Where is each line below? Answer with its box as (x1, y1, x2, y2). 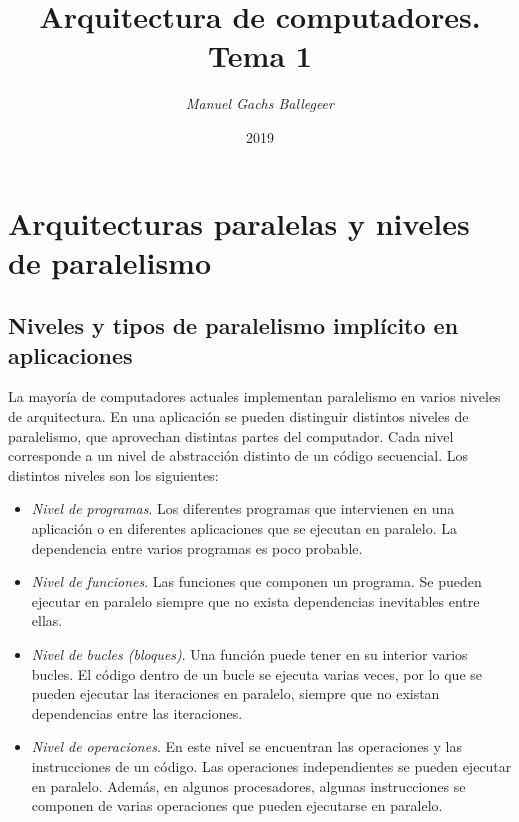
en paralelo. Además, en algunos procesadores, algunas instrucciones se (31, 775, 466, 796)
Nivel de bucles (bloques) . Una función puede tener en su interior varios (31, 644, 468, 664)
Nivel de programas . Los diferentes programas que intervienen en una (31, 498, 455, 519)
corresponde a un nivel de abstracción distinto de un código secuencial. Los (8, 445, 468, 466)
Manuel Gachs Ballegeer (186, 93, 334, 114)
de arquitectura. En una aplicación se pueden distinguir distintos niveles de (8, 406, 469, 427)
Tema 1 (208, 35, 312, 76)
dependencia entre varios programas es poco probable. (31, 537, 363, 558)
